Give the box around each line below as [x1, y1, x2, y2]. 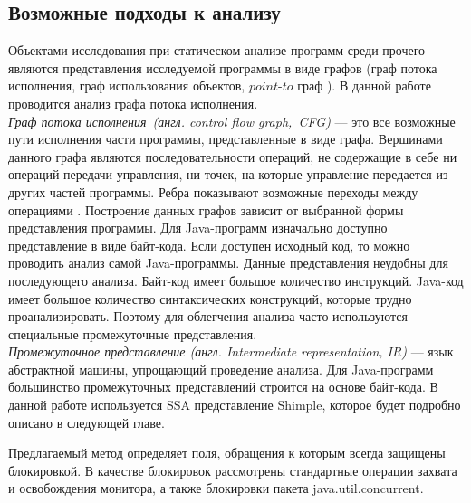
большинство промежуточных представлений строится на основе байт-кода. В [8, 377, 438, 396]
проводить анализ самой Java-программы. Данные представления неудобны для [8, 253, 448, 272]
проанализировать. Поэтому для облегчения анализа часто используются [8, 307, 408, 326]
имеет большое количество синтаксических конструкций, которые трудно [8, 289, 412, 308]
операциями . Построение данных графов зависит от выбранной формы [8, 200, 404, 219]
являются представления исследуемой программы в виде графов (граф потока [8, 58, 437, 77]
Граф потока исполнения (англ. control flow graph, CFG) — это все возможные [8, 111, 456, 130]
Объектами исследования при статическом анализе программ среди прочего [8, 41, 426, 60]
